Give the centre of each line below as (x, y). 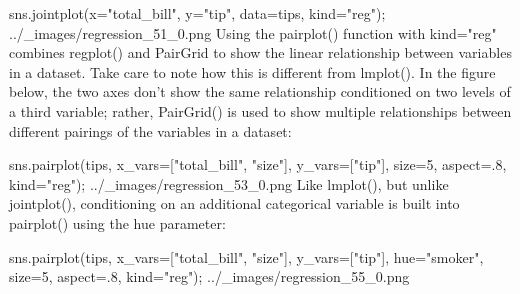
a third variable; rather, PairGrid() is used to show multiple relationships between (260, 110)
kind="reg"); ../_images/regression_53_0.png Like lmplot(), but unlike (229, 183)
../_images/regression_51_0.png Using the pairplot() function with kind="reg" (253, 32)
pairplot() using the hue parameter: (117, 222)
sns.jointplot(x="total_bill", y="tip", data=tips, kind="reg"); (197, 13)
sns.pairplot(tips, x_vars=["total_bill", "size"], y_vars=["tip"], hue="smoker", (246, 256)
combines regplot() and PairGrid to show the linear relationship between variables (260, 52)
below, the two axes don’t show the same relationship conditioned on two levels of (260, 91)
